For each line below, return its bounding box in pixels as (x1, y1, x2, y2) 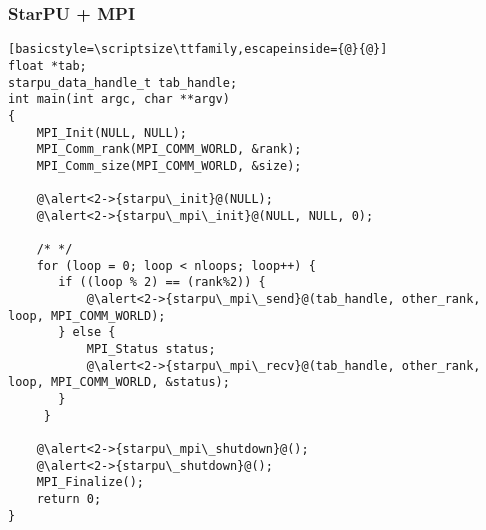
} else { (58, 325, 116, 340)
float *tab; (8, 58, 87, 73)
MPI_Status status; (86, 342, 216, 357)
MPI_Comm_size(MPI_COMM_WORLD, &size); (36, 158, 302, 173)
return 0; (36, 491, 102, 506)
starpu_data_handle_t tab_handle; (8, 75, 238, 90)
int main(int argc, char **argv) (8, 92, 230, 107)
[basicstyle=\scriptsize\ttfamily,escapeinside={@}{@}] (8, 42, 388, 57)
